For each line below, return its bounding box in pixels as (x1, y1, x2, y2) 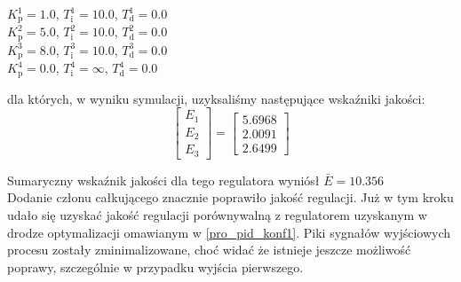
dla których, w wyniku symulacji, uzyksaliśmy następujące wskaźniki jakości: (7, 89, 425, 107)
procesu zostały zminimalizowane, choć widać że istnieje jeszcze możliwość (7, 240, 411, 259)
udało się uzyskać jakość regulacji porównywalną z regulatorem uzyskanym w (7, 206, 427, 224)
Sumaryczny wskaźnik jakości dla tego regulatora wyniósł (7, 170, 320, 189)
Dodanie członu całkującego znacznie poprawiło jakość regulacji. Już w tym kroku (7, 188, 454, 207)
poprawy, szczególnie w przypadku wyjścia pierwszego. (7, 257, 304, 276)
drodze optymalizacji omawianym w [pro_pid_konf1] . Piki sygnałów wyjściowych (7, 223, 451, 241)
